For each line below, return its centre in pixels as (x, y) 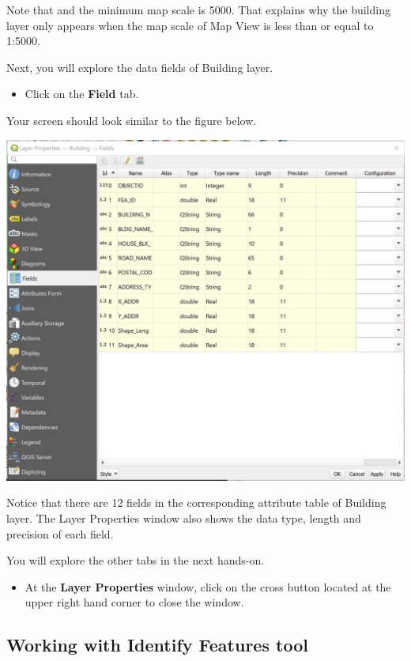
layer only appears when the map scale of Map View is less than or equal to (190, 25)
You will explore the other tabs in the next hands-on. (136, 560)
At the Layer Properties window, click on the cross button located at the (208, 586)
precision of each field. (60, 533)
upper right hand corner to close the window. (134, 602)
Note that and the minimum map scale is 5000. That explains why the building (198, 9)
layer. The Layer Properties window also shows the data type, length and (184, 517)
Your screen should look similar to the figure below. (132, 120)
